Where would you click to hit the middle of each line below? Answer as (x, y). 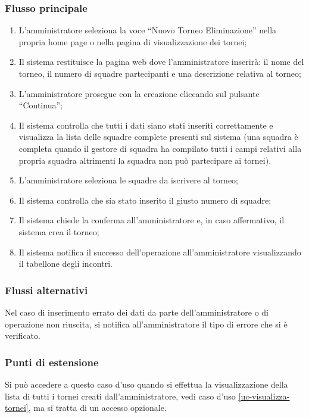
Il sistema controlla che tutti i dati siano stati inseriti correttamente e (146, 125)
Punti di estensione (52, 362)
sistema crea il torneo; (59, 231)
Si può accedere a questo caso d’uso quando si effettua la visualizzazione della (146, 384)
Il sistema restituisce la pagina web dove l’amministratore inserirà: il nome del (161, 62)
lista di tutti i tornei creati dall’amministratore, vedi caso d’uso (120, 396)
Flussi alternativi (46, 290)
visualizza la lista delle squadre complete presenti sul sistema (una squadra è (158, 137)
